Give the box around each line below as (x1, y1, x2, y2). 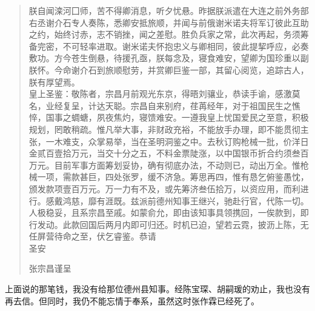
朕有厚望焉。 (28, 75, 80, 88)
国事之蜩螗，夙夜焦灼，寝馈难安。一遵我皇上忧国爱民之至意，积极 (45, 111, 309, 124)
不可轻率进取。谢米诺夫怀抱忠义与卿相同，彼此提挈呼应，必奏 (62, 39, 309, 52)
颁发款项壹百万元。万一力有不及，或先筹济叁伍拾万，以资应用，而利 (28, 182, 300, 195)
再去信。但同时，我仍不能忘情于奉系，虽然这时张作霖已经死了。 (5, 294, 259, 307)
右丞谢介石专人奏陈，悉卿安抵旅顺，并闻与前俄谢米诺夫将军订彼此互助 (28, 16, 309, 28)
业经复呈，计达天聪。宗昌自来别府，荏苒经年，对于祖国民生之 (45, 99, 292, 112)
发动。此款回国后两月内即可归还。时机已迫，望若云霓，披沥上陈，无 (37, 218, 309, 230)
